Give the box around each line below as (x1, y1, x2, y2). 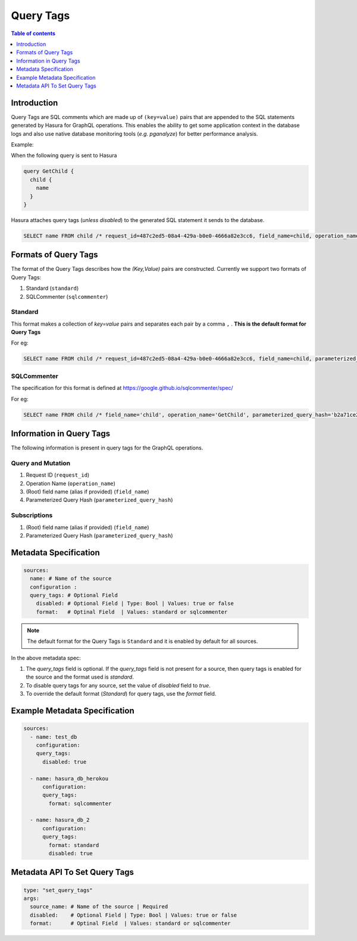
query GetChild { (23, 168, 74, 175)
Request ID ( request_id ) (26, 471, 90, 479)
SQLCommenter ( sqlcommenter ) (26, 293, 108, 300)
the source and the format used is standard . (26, 673, 134, 681)
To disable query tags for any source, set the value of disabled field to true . (26, 681, 211, 689)
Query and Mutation (11, 459, 71, 467)
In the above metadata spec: (11, 654, 82, 661)
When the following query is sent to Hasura (11, 152, 117, 159)
